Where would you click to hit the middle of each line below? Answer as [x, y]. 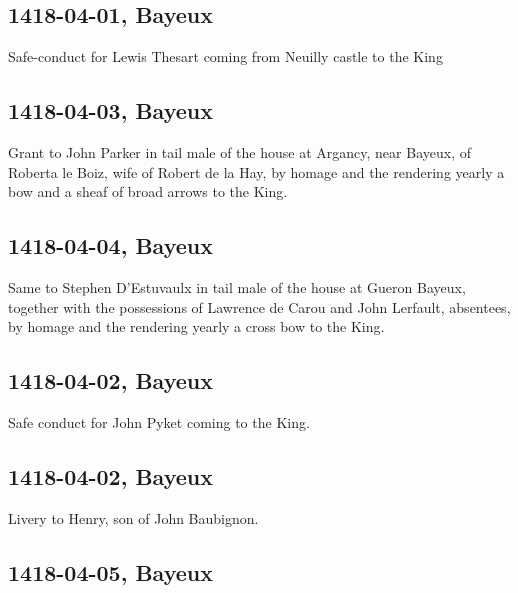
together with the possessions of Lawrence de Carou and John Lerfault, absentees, [259, 306]
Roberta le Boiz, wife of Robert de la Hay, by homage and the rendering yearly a [256, 171]
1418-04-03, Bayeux [110, 110]
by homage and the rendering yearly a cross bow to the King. [196, 326]
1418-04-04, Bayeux [110, 245]
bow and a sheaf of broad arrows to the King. [148, 191]
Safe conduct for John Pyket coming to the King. [159, 421]
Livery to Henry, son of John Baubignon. [133, 517]
